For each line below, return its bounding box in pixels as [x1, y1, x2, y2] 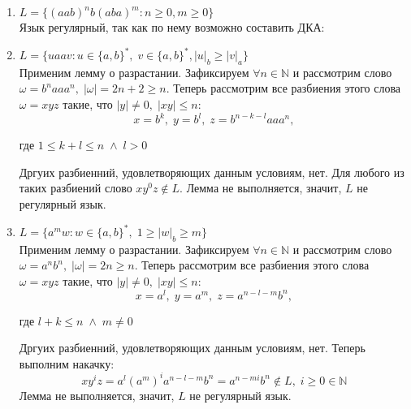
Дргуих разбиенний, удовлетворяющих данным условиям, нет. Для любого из [19, 163, 405, 180]
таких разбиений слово [19, 179, 132, 196]
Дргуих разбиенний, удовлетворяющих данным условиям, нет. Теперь [19, 339, 366, 356]
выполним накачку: [19, 355, 115, 372]
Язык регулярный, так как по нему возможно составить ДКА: [19, 19, 325, 35]
